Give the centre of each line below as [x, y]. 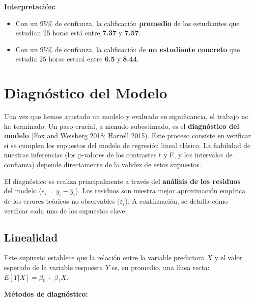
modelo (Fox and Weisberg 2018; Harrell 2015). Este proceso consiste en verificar [127, 136]
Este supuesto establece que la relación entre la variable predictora [104, 257]
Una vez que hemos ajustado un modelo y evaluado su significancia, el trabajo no [126, 116]
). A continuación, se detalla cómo [176, 201]
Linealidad [31, 237]
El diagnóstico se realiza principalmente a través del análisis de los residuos [122, 181]
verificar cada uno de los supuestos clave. [66, 210]
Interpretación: [30, 6]
